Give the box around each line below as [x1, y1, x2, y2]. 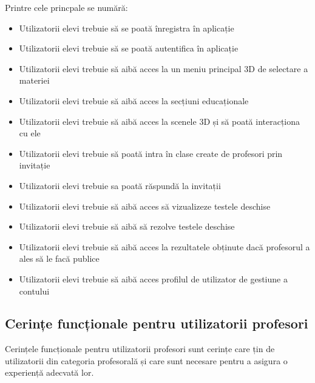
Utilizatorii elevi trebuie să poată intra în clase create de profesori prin [19, 147, 283, 159]
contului [19, 284, 50, 297]
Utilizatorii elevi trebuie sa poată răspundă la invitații [19, 179, 221, 191]
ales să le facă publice [19, 252, 100, 265]
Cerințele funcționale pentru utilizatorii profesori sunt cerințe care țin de [5, 342, 275, 355]
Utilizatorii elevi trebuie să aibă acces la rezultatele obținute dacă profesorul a [19, 240, 310, 253]
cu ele [19, 127, 41, 139]
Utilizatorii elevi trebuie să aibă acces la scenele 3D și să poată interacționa [19, 115, 300, 127]
